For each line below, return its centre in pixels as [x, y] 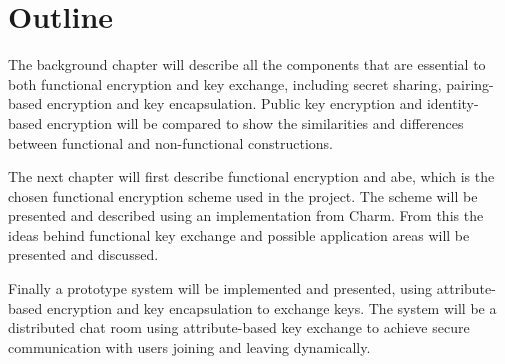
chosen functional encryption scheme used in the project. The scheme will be [243, 195]
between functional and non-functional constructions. [170, 142]
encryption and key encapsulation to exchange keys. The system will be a [271, 307]
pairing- [470, 83]
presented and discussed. [83, 254]
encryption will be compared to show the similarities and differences [255, 122]
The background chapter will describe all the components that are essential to [247, 64]
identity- [452, 103]
